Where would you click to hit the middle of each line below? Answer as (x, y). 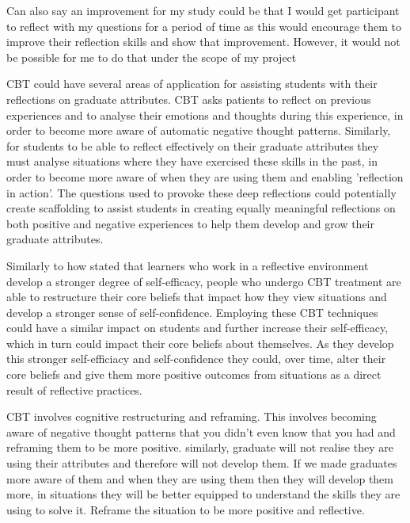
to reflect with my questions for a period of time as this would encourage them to (204, 26)
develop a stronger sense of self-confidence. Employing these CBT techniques (192, 312)
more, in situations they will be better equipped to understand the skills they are (203, 494)
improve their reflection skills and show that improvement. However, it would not (203, 42)
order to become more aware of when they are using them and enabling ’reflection (205, 176)
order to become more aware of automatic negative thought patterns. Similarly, (199, 130)
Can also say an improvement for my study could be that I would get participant (203, 10)
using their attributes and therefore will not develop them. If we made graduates (202, 463)
